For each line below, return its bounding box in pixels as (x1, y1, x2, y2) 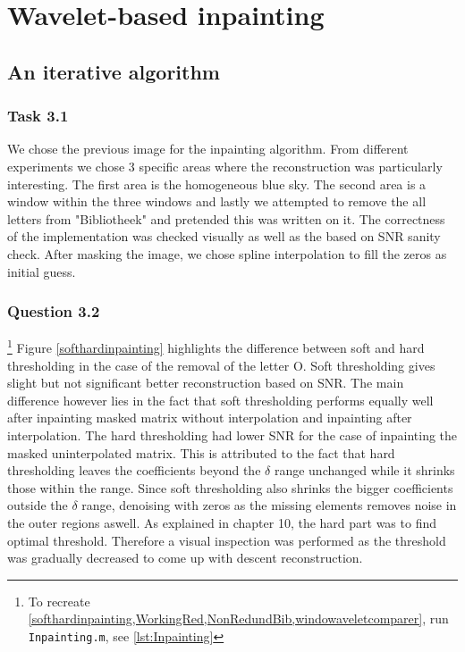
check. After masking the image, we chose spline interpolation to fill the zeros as (7, 244, 447, 263)
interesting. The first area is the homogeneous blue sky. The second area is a (7, 174, 427, 193)
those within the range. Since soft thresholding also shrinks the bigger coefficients (7, 478, 453, 497)
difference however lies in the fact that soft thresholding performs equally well (7, 390, 434, 409)
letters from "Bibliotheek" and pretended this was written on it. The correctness (7, 209, 445, 228)
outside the (7, 496, 68, 514)
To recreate (28, 591, 90, 610)
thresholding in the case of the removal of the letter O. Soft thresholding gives (7, 355, 435, 374)
